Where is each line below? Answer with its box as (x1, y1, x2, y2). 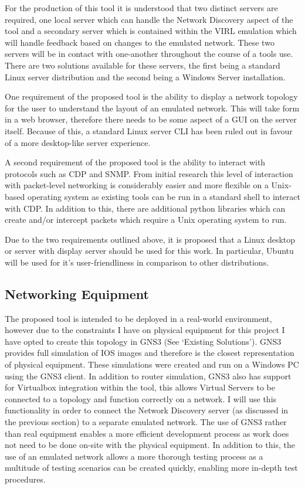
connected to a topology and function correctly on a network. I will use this (5, 392, 277, 405)
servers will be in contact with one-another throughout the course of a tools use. (5, 47, 293, 60)
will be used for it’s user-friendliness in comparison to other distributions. (5, 256, 269, 268)
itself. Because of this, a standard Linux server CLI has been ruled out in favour (5, 124, 293, 137)
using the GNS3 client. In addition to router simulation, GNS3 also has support (5, 369, 292, 382)
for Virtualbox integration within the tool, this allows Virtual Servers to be (5, 381, 275, 393)
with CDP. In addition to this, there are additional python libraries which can (5, 202, 286, 214)
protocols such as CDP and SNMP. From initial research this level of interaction (5, 167, 293, 179)
